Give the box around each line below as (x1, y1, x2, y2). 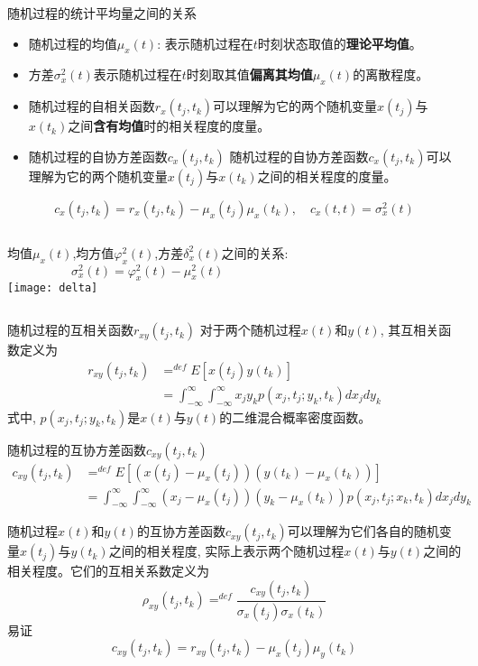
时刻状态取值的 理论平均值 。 (257, 33, 422, 52)
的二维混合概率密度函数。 (219, 407, 372, 426)
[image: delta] (7, 282, 98, 295)
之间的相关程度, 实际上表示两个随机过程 (108, 541, 345, 560)
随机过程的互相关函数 (7, 320, 133, 339)
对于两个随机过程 (199, 320, 301, 339)
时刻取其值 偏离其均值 (186, 65, 313, 84)
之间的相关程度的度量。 (257, 166, 397, 185)
